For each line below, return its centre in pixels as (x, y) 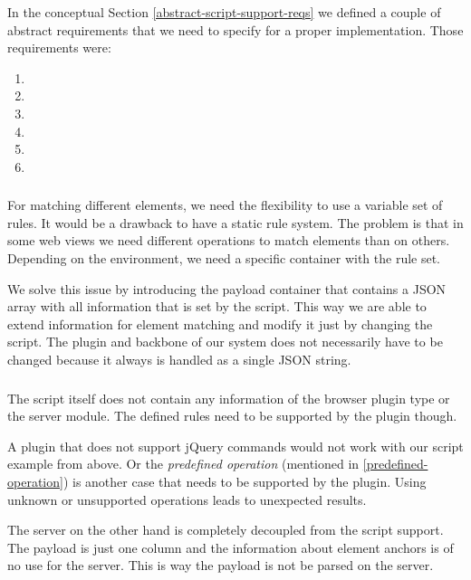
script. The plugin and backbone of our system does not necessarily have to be (225, 342)
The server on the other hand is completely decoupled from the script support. (226, 530)
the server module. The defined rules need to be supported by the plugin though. (232, 416)
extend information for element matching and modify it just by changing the (220, 323)
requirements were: (59, 48)
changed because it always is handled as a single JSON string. (179, 360)
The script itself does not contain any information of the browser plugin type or (229, 398)
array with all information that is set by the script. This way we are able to (217, 306)
